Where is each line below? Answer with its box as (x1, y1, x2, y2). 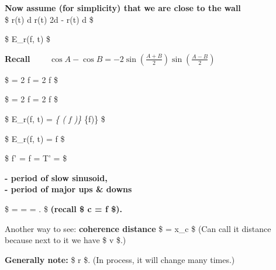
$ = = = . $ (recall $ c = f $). (5, 202, 122, 214)
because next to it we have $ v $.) (5, 234, 126, 246)
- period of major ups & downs (5, 183, 132, 195)
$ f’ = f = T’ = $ (5, 152, 67, 164)
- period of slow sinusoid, (5, 171, 108, 184)
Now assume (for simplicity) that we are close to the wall (5, 2, 241, 13)
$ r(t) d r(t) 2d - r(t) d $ (5, 13, 94, 25)
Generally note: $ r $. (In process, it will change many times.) (5, 253, 235, 265)
